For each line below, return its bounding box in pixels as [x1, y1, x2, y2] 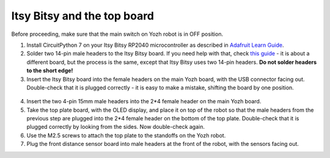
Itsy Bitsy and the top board [11, 9, 155, 22]
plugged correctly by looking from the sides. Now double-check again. [26, 123, 205, 131]
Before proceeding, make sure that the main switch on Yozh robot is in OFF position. [11, 30, 223, 38]
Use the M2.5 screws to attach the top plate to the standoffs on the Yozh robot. [26, 131, 226, 139]
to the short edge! [26, 67, 73, 74]
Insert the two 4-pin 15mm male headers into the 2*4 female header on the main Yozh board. [26, 98, 262, 105]
